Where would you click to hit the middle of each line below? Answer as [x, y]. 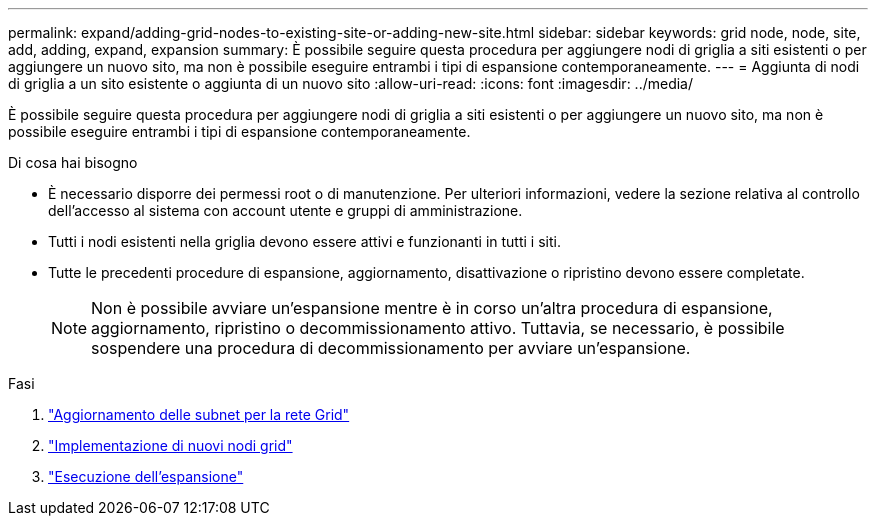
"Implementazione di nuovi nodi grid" [170, 445]
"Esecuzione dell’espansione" [146, 476]
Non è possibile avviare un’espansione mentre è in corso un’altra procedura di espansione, [432, 308]
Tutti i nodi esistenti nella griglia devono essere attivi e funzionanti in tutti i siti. [304, 241]
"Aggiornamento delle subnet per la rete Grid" [199, 414]
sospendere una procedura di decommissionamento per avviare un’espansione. [391, 348]
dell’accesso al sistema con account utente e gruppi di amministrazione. [285, 210]
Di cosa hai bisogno [73, 162]
